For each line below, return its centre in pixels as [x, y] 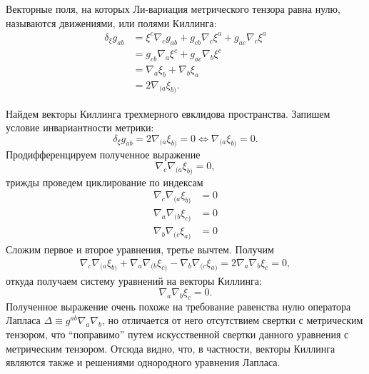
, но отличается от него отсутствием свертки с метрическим [232, 320]
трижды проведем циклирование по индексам [105, 182]
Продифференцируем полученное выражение [103, 155]
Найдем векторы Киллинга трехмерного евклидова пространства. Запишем [168, 113]
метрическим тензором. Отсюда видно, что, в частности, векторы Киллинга [171, 348]
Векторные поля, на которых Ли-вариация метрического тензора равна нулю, [173, 9]
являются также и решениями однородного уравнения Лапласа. [143, 362]
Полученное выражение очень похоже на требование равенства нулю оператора [178, 306]
